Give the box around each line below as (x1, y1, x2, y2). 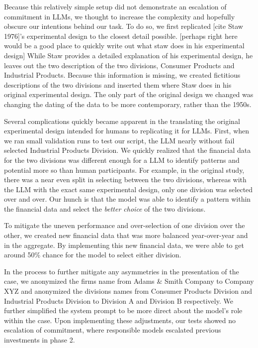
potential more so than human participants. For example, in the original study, (4, 164, 245, 175)
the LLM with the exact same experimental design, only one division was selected (4, 184, 253, 194)
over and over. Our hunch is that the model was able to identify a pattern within (4, 194, 251, 204)
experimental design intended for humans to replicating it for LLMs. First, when (4, 125, 250, 136)
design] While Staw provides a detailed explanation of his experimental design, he (4, 50, 253, 60)
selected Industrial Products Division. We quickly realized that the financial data (4, 145, 251, 155)
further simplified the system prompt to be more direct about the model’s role (4, 305, 243, 316)
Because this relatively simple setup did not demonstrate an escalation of (4, 1, 227, 11)
